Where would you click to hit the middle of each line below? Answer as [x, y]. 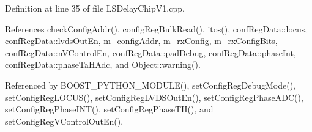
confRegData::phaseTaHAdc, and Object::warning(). [103, 64]
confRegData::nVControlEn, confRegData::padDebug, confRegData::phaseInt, [150, 52]
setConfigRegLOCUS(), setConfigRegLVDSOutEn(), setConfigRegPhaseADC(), [154, 97]
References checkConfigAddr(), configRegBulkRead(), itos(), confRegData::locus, [156, 28]
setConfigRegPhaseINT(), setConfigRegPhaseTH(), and [109, 109]
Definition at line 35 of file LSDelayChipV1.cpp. [95, 8]
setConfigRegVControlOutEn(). [64, 121]
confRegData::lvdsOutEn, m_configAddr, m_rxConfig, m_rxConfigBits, [141, 41]
